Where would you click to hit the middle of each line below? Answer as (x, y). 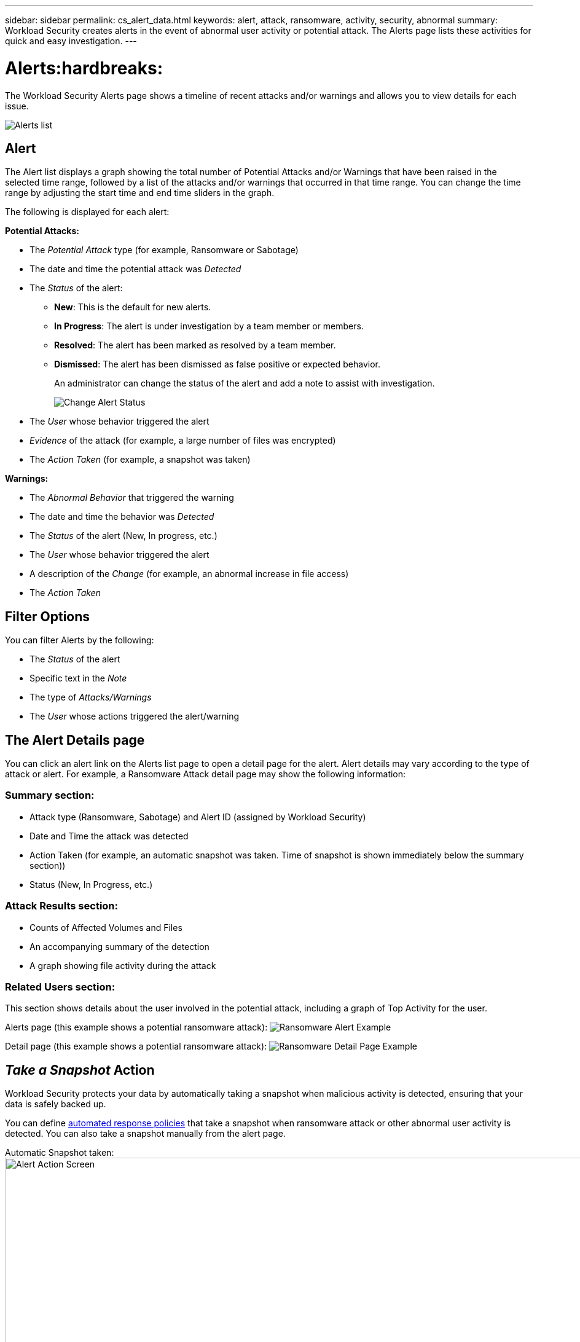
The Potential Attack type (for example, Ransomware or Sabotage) (164, 250)
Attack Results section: (61, 906)
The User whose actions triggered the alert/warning (135, 716)
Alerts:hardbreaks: (84, 68)
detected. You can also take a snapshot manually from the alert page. (145, 1134)
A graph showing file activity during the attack (123, 965)
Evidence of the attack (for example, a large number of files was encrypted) (183, 441)
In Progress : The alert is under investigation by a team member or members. (209, 326)
